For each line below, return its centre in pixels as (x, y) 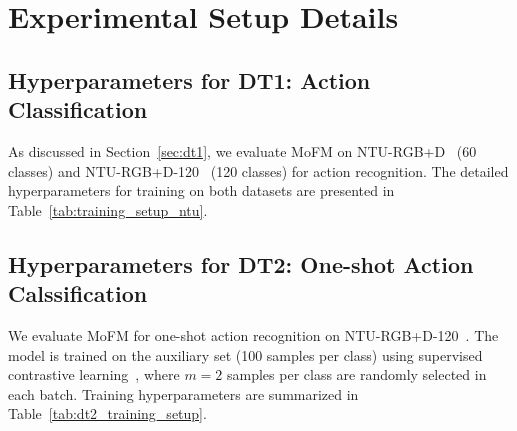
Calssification (78, 293)
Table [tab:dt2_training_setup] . (107, 413)
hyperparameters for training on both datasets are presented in (201, 190)
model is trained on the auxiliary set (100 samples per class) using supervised (245, 354)
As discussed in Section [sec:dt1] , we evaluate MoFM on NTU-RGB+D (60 (242, 150)
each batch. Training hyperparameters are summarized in (183, 393)
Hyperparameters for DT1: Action (189, 79)
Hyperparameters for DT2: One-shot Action (241, 263)
